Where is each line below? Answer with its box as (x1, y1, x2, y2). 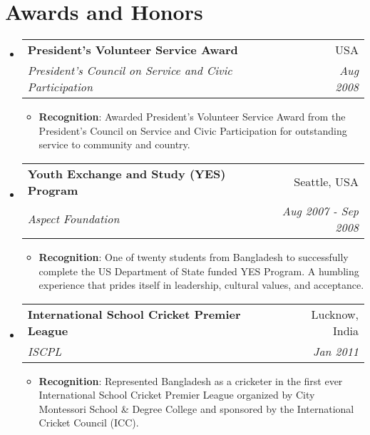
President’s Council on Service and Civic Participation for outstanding (38, 123, 347, 138)
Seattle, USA (294, 173, 359, 190)
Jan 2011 (312, 342, 359, 359)
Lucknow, (311, 305, 359, 322)
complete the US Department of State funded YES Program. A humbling (38, 263, 359, 278)
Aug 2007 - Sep (282, 202, 359, 219)
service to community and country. (38, 137, 190, 152)
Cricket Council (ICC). (38, 415, 139, 430)
